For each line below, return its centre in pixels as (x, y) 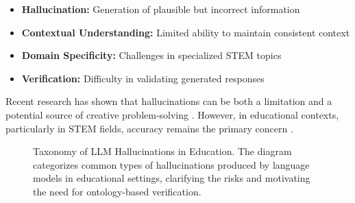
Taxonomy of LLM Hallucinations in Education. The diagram (162, 151)
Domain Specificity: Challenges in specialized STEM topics (151, 55)
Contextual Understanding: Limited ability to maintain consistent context (186, 32)
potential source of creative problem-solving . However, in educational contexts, (172, 114)
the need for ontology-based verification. (117, 191)
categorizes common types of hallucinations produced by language (171, 164)
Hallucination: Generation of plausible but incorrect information (161, 9)
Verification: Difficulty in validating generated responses (143, 78)
